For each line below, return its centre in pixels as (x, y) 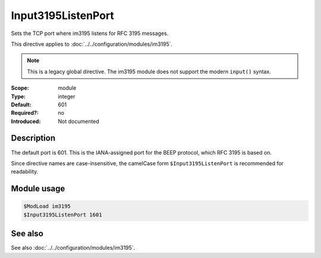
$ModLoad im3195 (47, 206)
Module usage (38, 189)
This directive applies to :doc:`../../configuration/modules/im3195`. (92, 44)
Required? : (25, 113)
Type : (18, 96)
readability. (25, 172)
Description (33, 138)
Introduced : (26, 121)
